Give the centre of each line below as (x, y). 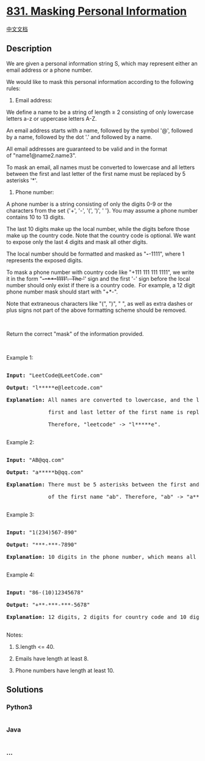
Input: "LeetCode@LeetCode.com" (55, 375)
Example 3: (20, 514)
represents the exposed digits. (45, 260)
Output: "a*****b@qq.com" (45, 472)
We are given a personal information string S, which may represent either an (102, 63)
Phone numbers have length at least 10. (65, 670)
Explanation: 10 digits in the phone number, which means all (101, 557)
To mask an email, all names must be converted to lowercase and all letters (101, 167)
